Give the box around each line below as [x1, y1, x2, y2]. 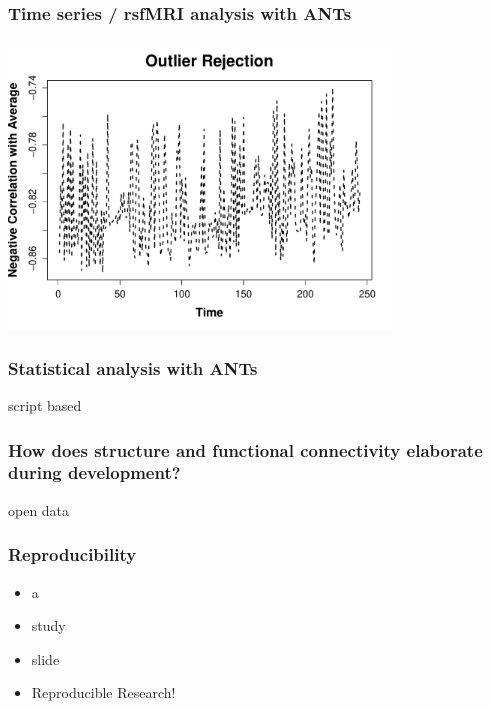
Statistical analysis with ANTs [8, 355, 258, 380]
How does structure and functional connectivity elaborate [8, 437, 483, 462]
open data [8, 499, 70, 520]
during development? [8, 460, 181, 485]
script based [8, 395, 82, 416]
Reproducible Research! [31, 682, 176, 703]
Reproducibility [8, 542, 137, 567]
